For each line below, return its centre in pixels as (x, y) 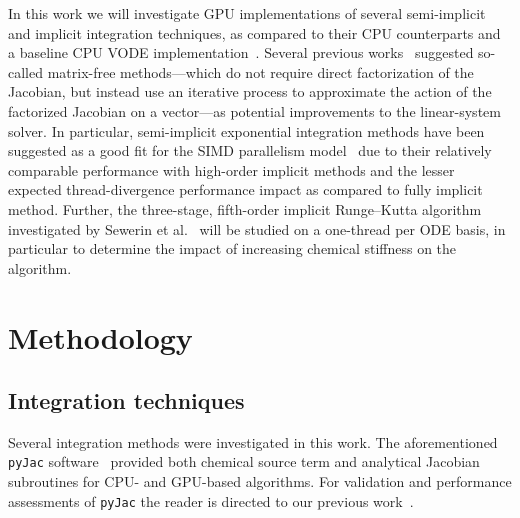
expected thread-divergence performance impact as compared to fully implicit (245, 189)
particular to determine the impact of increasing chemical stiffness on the (232, 248)
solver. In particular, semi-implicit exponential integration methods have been (246, 130)
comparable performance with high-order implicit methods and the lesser (231, 169)
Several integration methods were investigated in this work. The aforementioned (253, 441)
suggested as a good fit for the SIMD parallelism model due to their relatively (250, 150)
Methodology (100, 336)
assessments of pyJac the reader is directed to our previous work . (211, 500)
